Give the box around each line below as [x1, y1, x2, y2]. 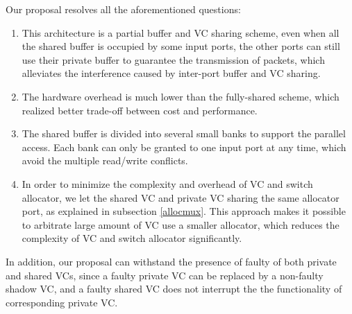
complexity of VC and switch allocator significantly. [22, 231, 242, 245]
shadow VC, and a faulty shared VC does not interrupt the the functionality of [6, 281, 342, 296]
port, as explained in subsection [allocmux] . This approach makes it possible [22, 204, 346, 218]
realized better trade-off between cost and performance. [22, 103, 258, 117]
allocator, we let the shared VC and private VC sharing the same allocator [22, 190, 340, 204]
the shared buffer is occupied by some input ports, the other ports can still [22, 39, 340, 53]
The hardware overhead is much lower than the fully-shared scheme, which [22, 89, 340, 103]
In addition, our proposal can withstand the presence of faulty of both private [6, 254, 337, 268]
